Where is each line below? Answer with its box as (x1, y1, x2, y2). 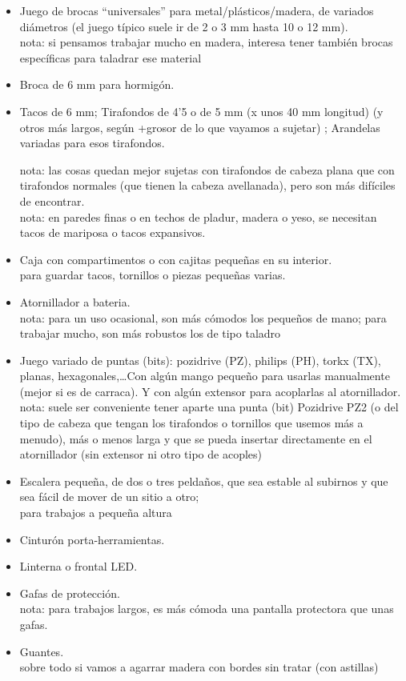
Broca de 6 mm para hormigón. (19, 76, 175, 93)
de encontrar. (19, 192, 85, 209)
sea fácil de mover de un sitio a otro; (19, 488, 199, 505)
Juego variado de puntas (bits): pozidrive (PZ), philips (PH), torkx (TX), (19, 351, 381, 368)
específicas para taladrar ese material (19, 49, 202, 66)
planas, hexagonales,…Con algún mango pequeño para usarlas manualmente (19, 367, 390, 384)
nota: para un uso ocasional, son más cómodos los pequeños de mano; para (19, 309, 387, 326)
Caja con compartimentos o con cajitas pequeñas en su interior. (19, 250, 332, 267)
